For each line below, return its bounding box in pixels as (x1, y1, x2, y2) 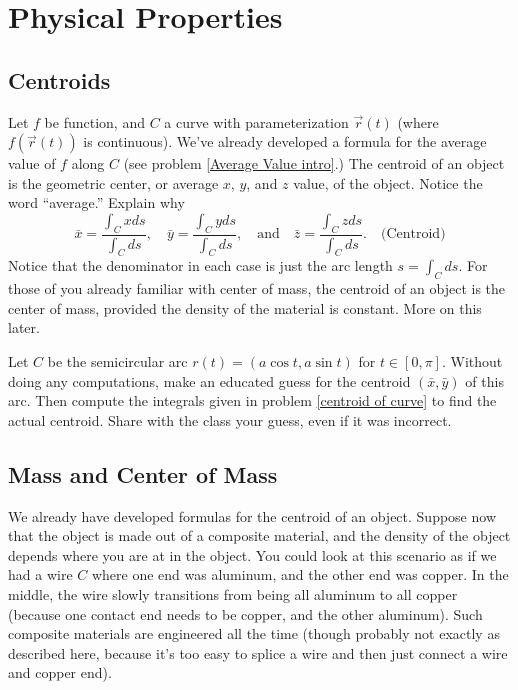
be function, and (44, 111, 145, 132)
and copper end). (8, 662, 112, 683)
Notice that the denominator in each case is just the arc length (8, 255, 393, 276)
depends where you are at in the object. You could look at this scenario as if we (8, 544, 497, 565)
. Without (441, 351, 503, 371)
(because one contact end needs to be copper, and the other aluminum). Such (8, 603, 483, 624)
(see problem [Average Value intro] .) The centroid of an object (123, 153, 505, 174)
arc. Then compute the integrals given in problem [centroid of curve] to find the (8, 390, 497, 411)
